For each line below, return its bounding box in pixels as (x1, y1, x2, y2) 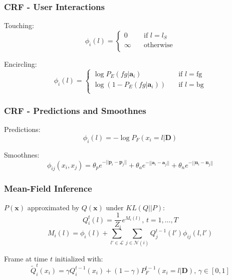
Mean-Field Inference (4, 182, 92, 195)
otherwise (143, 42, 173, 49)
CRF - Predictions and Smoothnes (4, 104, 146, 116)
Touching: (4, 20, 34, 31)
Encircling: (4, 58, 37, 69)
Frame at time (4, 253, 48, 263)
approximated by (27, 202, 80, 212)
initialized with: (55, 253, 103, 263)
